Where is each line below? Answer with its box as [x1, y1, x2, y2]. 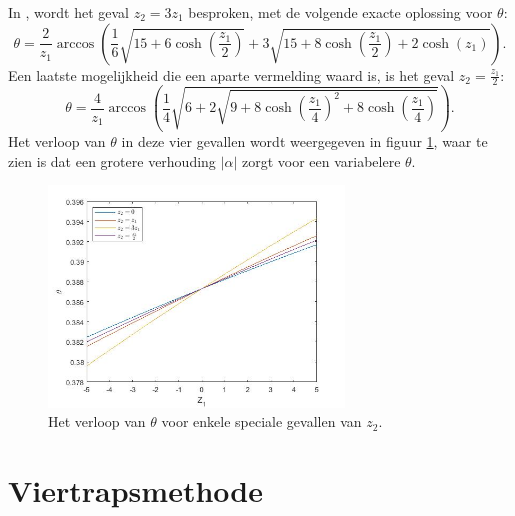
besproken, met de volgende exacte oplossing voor [188, 2, 493, 22]
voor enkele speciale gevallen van [161, 411, 362, 432]
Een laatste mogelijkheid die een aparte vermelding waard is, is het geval [8, 64, 455, 85]
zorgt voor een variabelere [241, 150, 401, 171]
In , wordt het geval [8, 2, 129, 22]
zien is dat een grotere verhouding [8, 150, 216, 171]
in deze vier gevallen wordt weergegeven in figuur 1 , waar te [121, 131, 488, 152]
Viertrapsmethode [8, 470, 263, 511]
